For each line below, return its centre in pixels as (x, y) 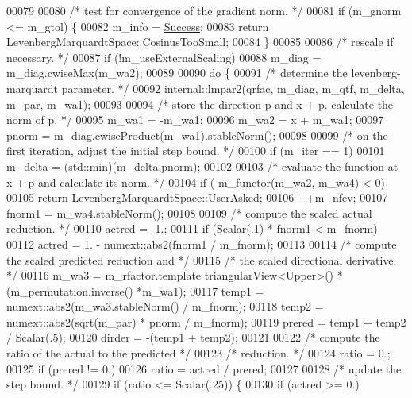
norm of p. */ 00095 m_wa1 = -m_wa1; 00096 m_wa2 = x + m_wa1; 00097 (195, 120)
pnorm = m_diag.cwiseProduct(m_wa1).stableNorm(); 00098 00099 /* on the (197, 135)
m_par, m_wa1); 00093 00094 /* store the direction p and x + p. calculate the (200, 104)
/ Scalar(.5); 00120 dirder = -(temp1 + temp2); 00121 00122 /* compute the (193, 337)
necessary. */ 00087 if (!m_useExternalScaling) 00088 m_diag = (164, 57)
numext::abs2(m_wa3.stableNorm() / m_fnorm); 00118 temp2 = (165, 306)
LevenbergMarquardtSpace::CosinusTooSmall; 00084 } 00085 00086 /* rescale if (200, 42)
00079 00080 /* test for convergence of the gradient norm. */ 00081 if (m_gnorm (204, 10)
